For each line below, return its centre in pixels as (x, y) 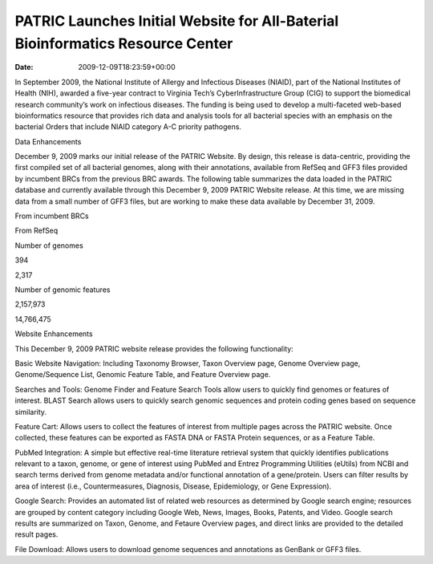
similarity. (31, 412)
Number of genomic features (63, 290)
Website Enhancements (54, 334)
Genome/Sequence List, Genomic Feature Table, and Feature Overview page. (143, 375)
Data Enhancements (48, 141)
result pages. (36, 534)
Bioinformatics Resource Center (124, 43)
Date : (24, 67)
